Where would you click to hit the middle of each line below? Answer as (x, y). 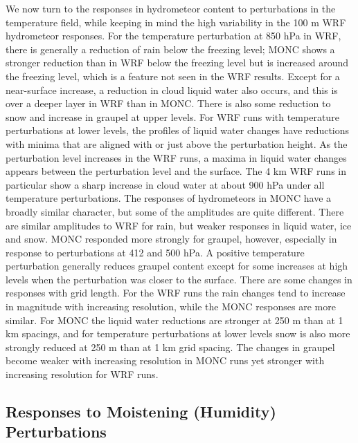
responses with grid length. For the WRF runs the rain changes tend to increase (176, 293)
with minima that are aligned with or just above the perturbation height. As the (177, 143)
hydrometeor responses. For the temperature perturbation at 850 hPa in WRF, (173, 36)
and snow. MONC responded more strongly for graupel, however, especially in (171, 239)
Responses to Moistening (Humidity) (141, 412)
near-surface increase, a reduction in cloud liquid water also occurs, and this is (172, 89)
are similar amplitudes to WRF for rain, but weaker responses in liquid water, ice (179, 225)
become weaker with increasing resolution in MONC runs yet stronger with (165, 360)
